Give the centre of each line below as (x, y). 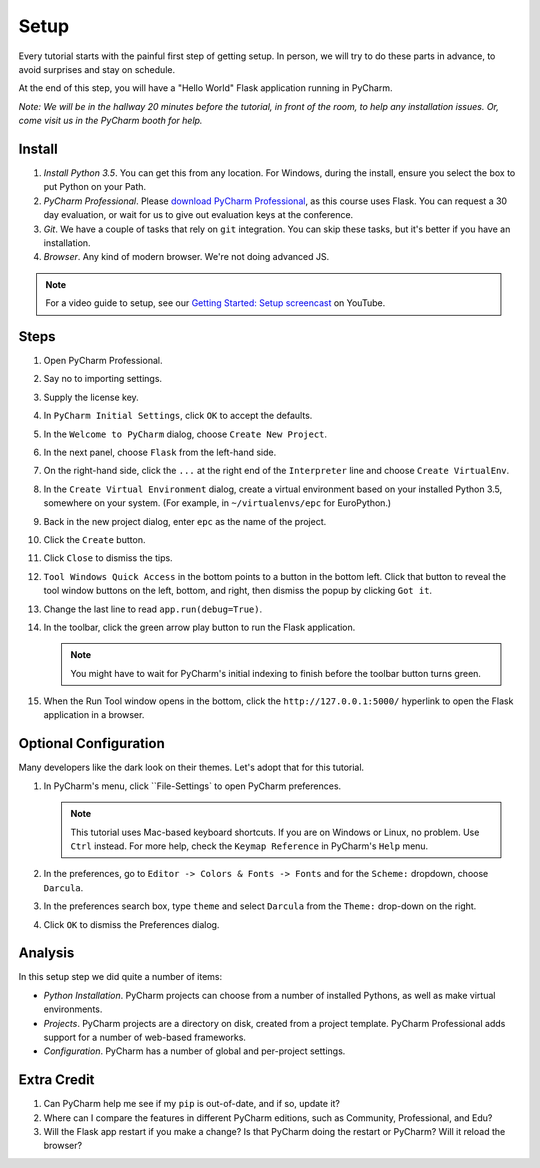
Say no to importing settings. (103, 379)
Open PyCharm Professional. (103, 361)
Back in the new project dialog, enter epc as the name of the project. (185, 521)
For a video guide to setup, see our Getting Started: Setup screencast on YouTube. (215, 303)
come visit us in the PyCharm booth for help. (110, 121)
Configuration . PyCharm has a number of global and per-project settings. (194, 1051)
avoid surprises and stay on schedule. (96, 69)
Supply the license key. (91, 397)
